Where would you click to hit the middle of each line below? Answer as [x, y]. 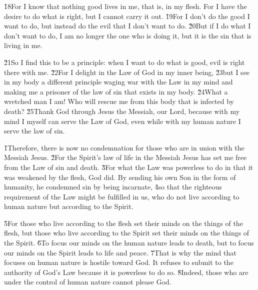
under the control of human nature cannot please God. [88, 282]
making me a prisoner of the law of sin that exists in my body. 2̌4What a [116, 91]
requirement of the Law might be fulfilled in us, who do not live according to [122, 196]
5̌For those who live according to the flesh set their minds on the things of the [123, 223]
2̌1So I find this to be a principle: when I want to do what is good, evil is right [124, 62]
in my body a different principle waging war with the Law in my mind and [118, 82]
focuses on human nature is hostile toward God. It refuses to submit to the [119, 262]
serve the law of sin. [34, 131]
